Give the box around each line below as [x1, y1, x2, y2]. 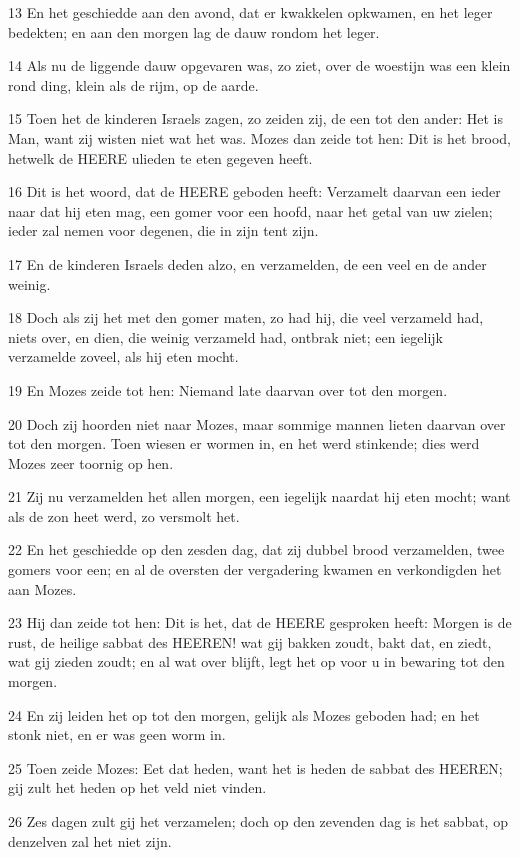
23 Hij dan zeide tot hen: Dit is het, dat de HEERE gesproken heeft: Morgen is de [8, 612, 512, 633]
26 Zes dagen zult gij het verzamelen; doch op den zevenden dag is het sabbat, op [8, 811, 508, 831]
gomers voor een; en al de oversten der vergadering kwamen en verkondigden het [8, 559, 502, 580]
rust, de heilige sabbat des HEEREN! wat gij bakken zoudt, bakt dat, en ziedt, [8, 631, 492, 652]
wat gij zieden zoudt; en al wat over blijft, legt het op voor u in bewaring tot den [8, 651, 505, 672]
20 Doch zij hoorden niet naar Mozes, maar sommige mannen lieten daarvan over [8, 413, 506, 434]
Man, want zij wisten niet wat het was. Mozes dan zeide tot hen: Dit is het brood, [8, 127, 511, 148]
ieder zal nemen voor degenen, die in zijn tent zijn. [8, 220, 319, 241]
